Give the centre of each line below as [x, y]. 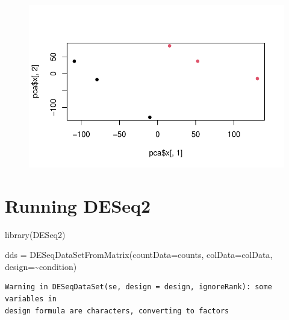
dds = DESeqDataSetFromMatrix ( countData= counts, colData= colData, [139, 255]
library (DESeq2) [35, 234]
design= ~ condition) [41, 266]
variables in [31, 299]
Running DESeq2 [78, 205]
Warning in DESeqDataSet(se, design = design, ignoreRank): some [138, 287]
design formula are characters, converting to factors [117, 311]
